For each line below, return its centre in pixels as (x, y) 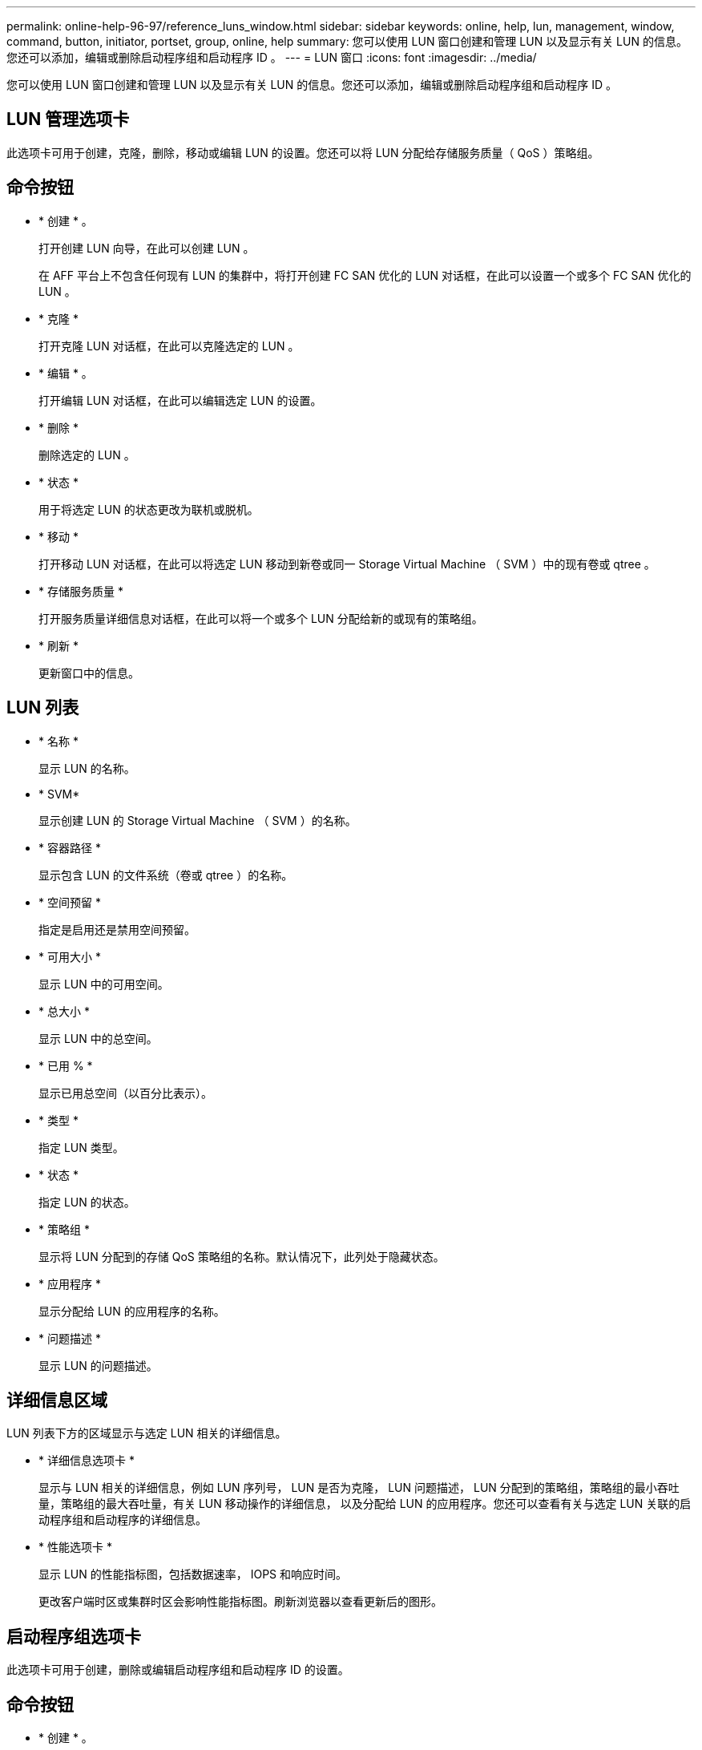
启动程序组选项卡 (74, 1636)
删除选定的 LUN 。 (87, 455)
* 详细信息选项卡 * (87, 1461)
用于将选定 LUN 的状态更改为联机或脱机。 (149, 509)
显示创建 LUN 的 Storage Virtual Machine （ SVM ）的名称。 (198, 820)
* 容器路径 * (70, 847)
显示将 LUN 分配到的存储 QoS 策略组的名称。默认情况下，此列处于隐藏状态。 (242, 1256)
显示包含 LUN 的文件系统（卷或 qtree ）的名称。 (166, 875)
